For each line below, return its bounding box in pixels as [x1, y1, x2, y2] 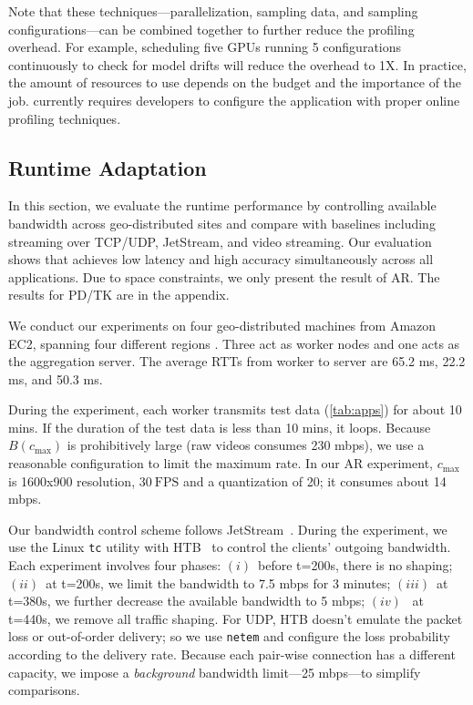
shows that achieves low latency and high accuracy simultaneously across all [8, 250, 434, 269]
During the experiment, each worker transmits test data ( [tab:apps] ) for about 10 [8, 400, 462, 419]
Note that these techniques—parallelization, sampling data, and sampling [8, 2, 418, 20]
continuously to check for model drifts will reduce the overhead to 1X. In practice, [8, 55, 467, 74]
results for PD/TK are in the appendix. [8, 285, 230, 304]
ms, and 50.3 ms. [8, 369, 103, 388]
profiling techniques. [8, 108, 121, 128]
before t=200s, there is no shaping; [258, 556, 453, 575]
